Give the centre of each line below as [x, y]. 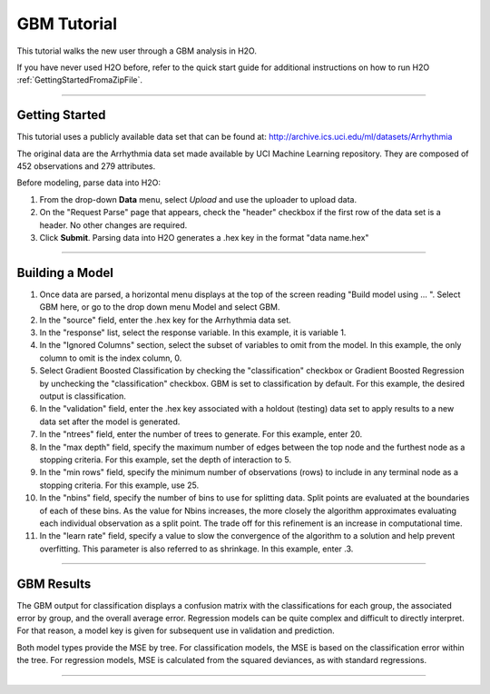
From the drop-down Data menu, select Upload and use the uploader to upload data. [198, 199]
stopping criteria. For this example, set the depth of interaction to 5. [166, 460]
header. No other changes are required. [113, 225]
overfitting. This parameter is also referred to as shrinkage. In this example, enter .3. [196, 549]
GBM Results [54, 584]
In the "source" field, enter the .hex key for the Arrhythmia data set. [166, 320]
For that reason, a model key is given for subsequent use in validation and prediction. [176, 630]
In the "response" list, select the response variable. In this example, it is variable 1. [193, 332]
